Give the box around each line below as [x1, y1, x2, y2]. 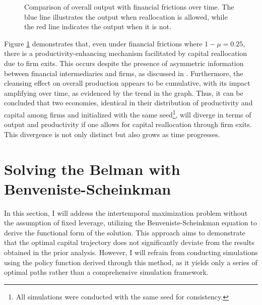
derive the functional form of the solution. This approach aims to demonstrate [4, 227, 245, 237]
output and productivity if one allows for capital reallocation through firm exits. [4, 119, 252, 130]
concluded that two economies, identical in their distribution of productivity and [4, 97, 253, 108]
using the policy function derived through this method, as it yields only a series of [4, 257, 257, 267]
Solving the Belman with [4, 158, 180, 179]
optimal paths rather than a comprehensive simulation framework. [4, 267, 209, 277]
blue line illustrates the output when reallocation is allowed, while [24, 11, 228, 22]
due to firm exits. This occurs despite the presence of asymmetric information [4, 57, 244, 68]
